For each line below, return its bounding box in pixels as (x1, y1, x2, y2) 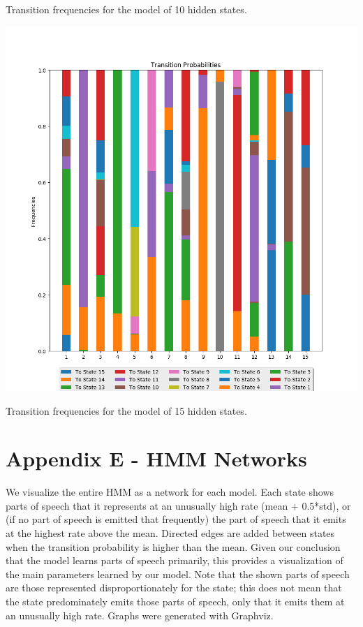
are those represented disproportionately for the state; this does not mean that (6, 580, 342, 595)
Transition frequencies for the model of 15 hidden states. (6, 403, 247, 418)
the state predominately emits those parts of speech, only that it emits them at (6, 594, 345, 609)
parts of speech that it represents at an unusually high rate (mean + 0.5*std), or (6, 498, 351, 512)
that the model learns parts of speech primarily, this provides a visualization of (6, 553, 343, 568)
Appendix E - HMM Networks (6, 444, 307, 473)
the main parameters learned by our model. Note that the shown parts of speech (6, 566, 350, 581)
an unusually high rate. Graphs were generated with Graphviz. (6, 607, 274, 622)
